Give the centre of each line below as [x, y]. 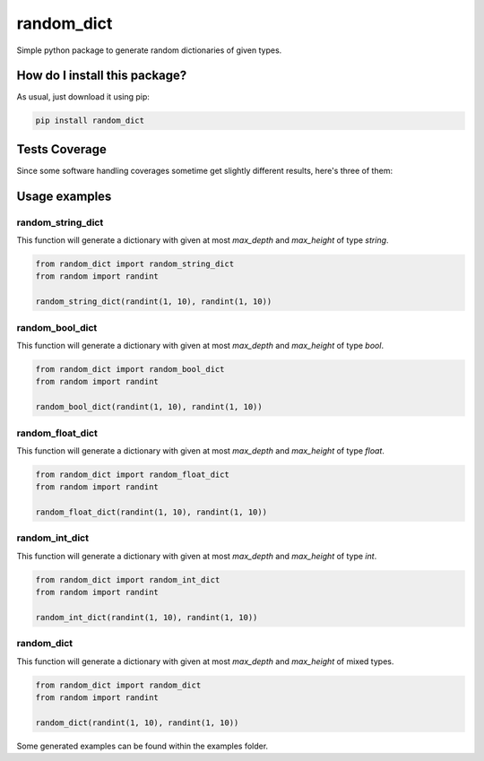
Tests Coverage [61, 149]
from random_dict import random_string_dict [135, 264]
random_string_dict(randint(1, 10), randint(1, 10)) [154, 302]
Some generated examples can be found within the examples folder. [143, 746]
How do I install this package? [102, 76]
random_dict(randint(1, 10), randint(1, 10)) [137, 722]
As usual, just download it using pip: [83, 97]
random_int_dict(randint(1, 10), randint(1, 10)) [147, 617]
